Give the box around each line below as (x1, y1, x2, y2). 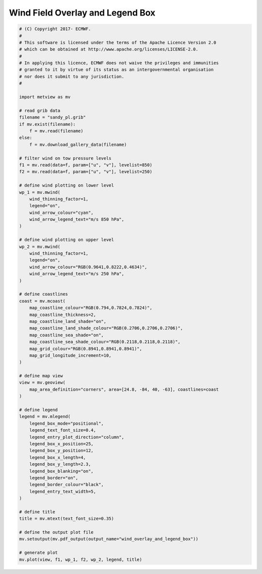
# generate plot (19, 550, 58, 556)
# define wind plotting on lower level (19, 183, 114, 188)
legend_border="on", (29, 475, 79, 481)
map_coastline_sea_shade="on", (29, 332, 104, 338)
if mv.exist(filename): (19, 122, 76, 127)
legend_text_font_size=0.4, (29, 428, 97, 433)
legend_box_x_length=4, (29, 454, 86, 460)
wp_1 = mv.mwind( (19, 190, 61, 195)
